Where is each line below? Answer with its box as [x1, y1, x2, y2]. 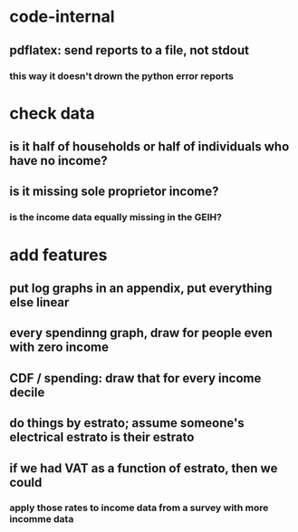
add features [9, 245, 108, 265]
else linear [9, 295, 70, 310]
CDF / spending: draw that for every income [9, 370, 262, 386]
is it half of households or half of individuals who [9, 139, 290, 155]
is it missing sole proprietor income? [9, 184, 219, 199]
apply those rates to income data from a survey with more [9, 501, 269, 514]
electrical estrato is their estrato [9, 430, 195, 445]
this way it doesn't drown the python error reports [9, 70, 234, 82]
